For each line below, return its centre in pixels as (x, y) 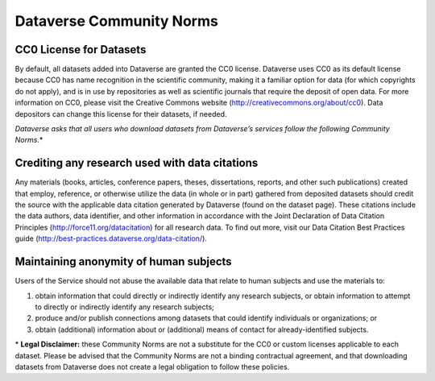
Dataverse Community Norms (117, 21)
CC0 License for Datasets (81, 50)
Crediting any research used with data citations (137, 163)
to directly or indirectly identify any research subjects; (124, 307)
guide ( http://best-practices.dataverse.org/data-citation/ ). (111, 238)
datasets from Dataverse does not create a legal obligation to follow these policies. (152, 367)
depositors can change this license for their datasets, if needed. (121, 114)
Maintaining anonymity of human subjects (124, 262)
